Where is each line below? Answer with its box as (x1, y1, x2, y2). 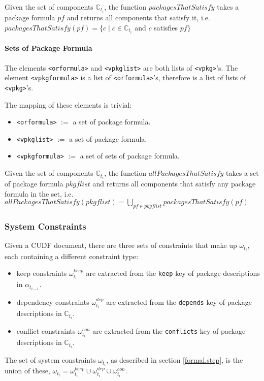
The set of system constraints (5, 355, 96, 365)
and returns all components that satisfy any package (92, 178, 256, 189)
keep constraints (16, 268, 67, 278)
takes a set (226, 168, 259, 178)
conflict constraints (16, 326, 76, 336)
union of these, (5, 365, 50, 376)
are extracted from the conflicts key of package (92, 326, 246, 336)
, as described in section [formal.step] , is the (106, 355, 243, 365)
